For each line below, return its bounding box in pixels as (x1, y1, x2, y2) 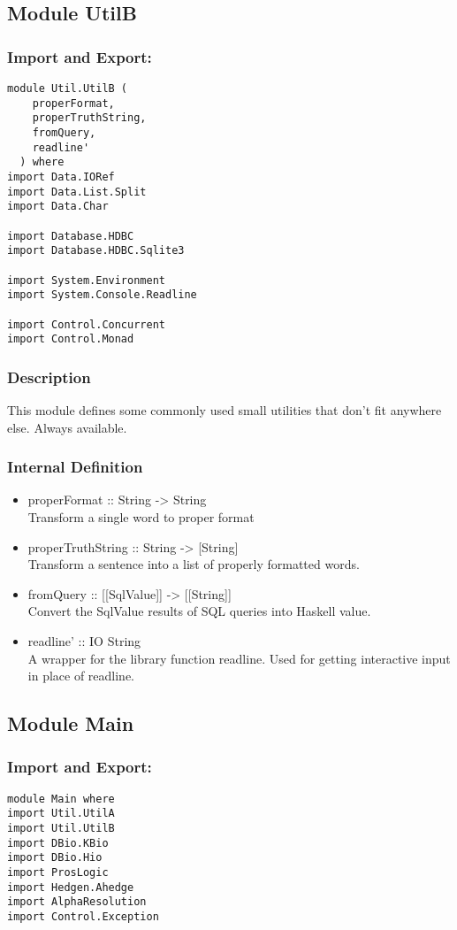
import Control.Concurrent (7, 318, 165, 331)
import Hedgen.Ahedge (7, 880, 134, 894)
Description (7, 365, 91, 388)
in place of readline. (27, 666, 135, 685)
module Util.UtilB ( (7, 82, 128, 95)
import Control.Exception (7, 911, 159, 924)
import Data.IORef (7, 170, 115, 183)
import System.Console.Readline (7, 288, 197, 302)
